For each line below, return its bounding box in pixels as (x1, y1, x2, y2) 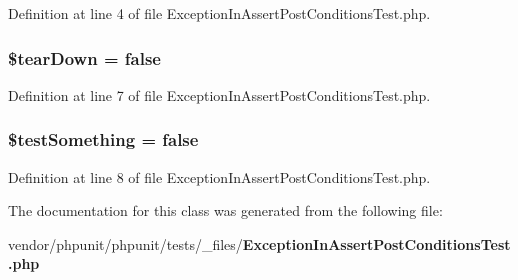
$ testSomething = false (8, 127, 199, 152)
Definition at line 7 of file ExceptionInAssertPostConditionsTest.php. (8, 84, 431, 105)
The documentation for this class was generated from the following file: (8, 200, 443, 221)
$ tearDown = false (8, 45, 161, 70)
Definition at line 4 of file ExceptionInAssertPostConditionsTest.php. (8, 3, 431, 23)
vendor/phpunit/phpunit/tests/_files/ (8, 233, 243, 254)
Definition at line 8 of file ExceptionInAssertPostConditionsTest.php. (8, 166, 431, 187)
